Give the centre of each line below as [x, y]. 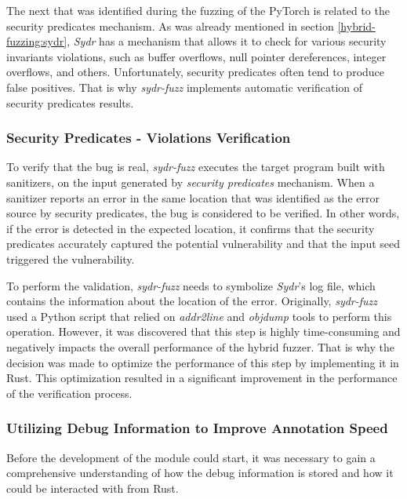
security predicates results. [70, 102]
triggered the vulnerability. [71, 259]
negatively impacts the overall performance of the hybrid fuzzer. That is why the [201, 346]
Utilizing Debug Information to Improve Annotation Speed [197, 428]
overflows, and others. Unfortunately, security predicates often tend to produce [196, 72]
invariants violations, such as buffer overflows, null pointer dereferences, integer [196, 56]
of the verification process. [69, 393]
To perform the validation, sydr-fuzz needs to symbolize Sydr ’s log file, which [191, 285]
